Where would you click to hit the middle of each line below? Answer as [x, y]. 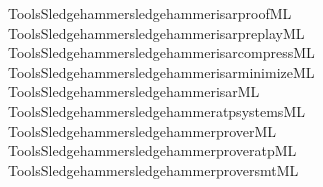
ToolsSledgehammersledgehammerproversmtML [153, 169]
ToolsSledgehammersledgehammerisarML [133, 91]
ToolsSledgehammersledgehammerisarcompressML [161, 52]
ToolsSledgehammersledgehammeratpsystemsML [156, 110]
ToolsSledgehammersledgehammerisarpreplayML [156, 32]
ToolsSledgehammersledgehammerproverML [142, 130]
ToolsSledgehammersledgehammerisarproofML [149, 13]
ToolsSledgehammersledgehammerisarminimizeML [161, 71]
